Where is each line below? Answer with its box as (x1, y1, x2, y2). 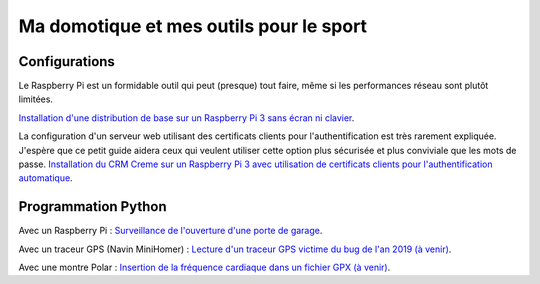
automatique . (18, 172, 74, 184)
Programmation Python (18, 198, 167, 215)
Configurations (18, 53, 115, 70)
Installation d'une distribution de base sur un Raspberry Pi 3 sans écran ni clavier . (18, 111, 355, 124)
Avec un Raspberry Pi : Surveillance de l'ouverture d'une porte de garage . (18, 225, 323, 237)
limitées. (18, 93, 54, 105)
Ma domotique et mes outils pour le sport (18, 15, 368, 37)
